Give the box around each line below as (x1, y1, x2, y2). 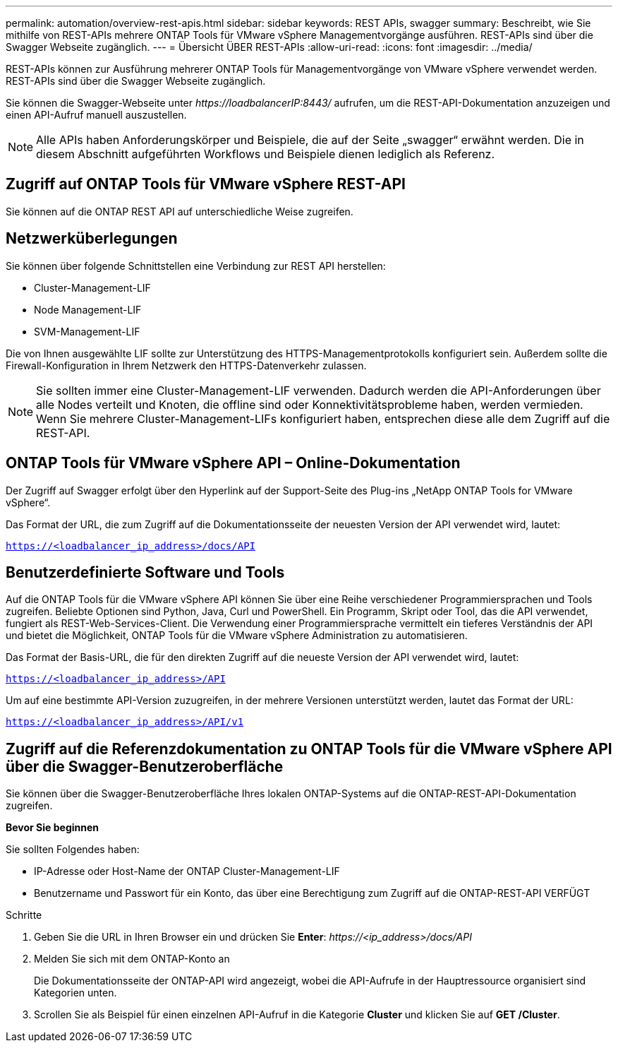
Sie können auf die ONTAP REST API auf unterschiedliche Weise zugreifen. (6, 205, 353, 218)
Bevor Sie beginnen (6, 821, 99, 834)
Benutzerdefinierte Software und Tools (6, 563, 285, 581)
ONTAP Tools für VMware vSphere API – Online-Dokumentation (6, 454, 461, 472)
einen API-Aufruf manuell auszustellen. (6, 109, 187, 121)
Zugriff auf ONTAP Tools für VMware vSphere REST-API (6, 175, 406, 193)
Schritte (6, 909, 42, 922)
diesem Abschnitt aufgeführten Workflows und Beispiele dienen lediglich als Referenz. (36, 147, 495, 161)
